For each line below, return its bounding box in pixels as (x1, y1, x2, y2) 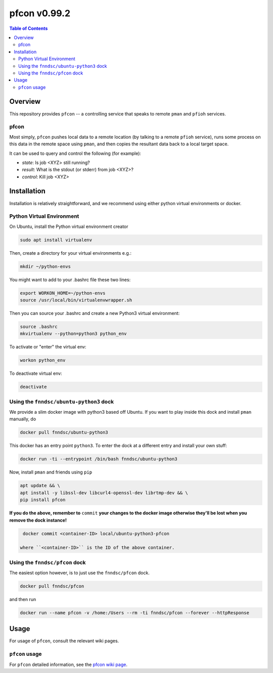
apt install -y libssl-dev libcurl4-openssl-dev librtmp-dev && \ (20, 490, 188, 496)
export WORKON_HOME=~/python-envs (20, 290, 106, 296)
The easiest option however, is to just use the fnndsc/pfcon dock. (9, 570, 150, 576)
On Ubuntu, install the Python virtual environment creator (9, 223, 128, 229)
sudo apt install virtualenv (20, 237, 93, 243)
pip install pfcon (20, 497, 66, 503)
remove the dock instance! (9, 517, 67, 523)
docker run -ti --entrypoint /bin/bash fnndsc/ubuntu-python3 (20, 456, 177, 462)
